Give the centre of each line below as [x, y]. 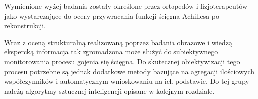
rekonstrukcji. [25, 25]
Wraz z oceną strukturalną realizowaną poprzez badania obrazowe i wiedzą [119, 42]
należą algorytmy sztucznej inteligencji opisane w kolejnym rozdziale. [110, 90]
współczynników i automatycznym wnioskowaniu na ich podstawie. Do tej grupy [127, 81]
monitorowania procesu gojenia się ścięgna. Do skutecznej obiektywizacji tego [122, 61]
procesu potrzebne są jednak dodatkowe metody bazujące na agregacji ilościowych [129, 71]
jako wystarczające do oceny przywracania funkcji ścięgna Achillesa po [112, 16]
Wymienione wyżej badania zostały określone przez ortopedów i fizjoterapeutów [126, 6]
